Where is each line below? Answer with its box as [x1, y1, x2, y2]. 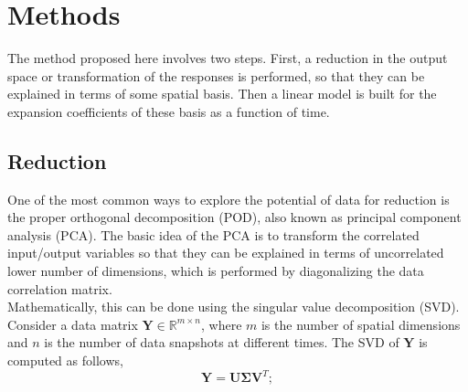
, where [200, 314, 242, 334]
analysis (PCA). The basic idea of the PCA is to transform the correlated [7, 225, 420, 244]
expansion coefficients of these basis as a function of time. [7, 101, 330, 121]
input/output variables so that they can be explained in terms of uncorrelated [7, 243, 444, 262]
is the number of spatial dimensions [261, 314, 461, 334]
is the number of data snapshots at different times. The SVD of [44, 333, 399, 352]
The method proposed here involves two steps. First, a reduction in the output [7, 48, 448, 68]
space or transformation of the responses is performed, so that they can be [7, 66, 425, 85]
